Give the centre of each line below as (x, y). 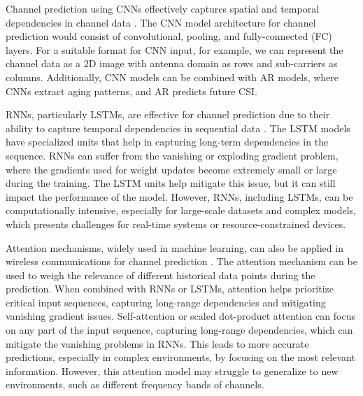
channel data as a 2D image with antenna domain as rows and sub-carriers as (172, 63)
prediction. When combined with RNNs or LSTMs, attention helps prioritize (170, 289)
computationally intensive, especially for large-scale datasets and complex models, (181, 210)
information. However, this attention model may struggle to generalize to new (172, 370)
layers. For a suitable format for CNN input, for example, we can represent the (175, 49)
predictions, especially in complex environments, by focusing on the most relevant (180, 357)
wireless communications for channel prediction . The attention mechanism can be (181, 261)
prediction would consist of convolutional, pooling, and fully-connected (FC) (169, 36)
